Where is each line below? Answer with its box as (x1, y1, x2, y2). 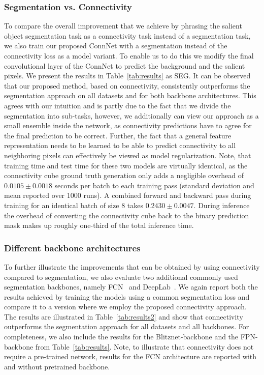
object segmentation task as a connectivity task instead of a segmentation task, (4, 30, 251, 41)
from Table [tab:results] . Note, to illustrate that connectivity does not (35, 341, 254, 352)
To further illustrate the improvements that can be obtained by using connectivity (4, 261, 260, 272)
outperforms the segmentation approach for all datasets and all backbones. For (4, 321, 249, 332)
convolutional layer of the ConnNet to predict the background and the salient (4, 60, 245, 71)
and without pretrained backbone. (4, 361, 110, 371)
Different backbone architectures (4, 241, 141, 254)
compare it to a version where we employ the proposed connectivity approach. (4, 301, 247, 312)
